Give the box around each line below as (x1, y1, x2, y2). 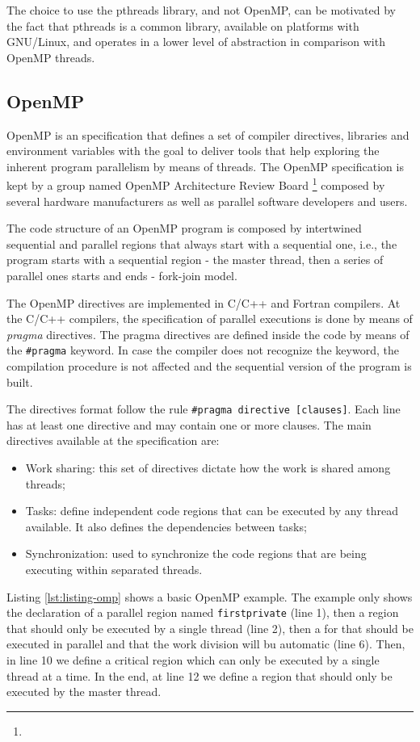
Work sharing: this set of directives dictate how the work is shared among (25, 459, 391, 476)
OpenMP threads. (6, 48, 95, 65)
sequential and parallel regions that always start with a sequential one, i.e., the (6, 235, 397, 252)
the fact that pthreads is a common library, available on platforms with (6, 17, 359, 34)
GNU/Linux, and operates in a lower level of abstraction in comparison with (6, 33, 385, 50)
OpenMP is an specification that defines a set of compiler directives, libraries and (6, 126, 409, 143)
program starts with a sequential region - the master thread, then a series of (6, 251, 384, 268)
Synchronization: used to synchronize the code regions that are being (25, 545, 367, 562)
